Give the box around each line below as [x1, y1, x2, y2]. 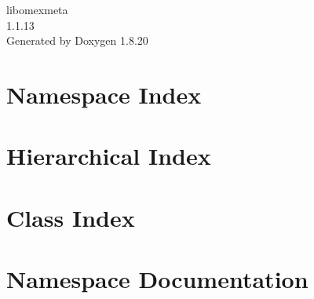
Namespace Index [6, 78, 202, 110]
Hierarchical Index [6, 140, 211, 172]
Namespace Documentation [6, 263, 309, 295]
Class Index [6, 201, 135, 233]
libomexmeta [6, 2, 68, 17]
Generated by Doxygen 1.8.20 [6, 32, 148, 49]
